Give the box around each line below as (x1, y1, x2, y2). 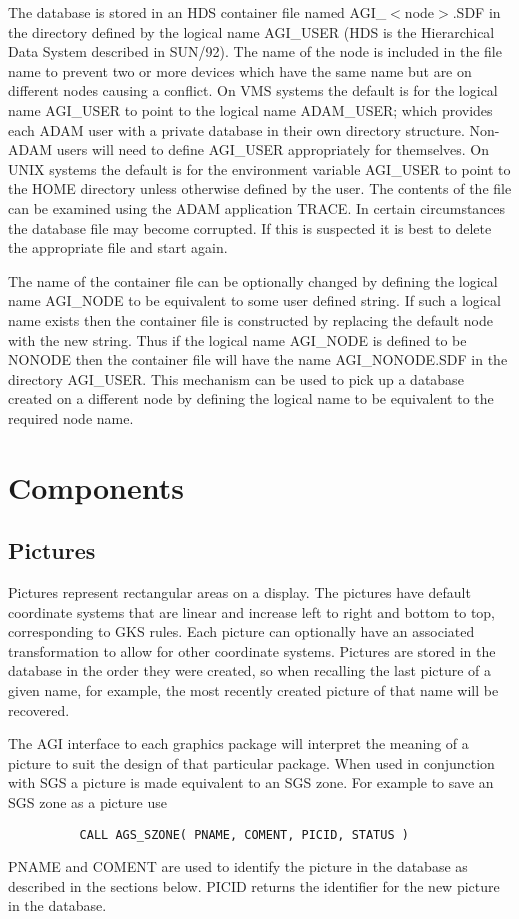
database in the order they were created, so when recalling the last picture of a (8, 660, 492, 681)
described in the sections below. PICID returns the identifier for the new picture (8, 875, 500, 896)
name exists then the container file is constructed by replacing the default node (8, 309, 493, 330)
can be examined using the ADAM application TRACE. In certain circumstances (8, 197, 506, 218)
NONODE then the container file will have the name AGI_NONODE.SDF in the (8, 349, 508, 370)
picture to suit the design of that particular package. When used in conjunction (8, 752, 495, 773)
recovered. (8, 699, 70, 720)
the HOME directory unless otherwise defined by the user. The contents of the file (8, 178, 512, 199)
